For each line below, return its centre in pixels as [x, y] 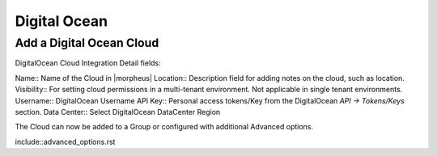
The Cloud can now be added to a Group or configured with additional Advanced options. [164, 127]
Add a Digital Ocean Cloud [87, 43]
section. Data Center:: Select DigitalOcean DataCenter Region [118, 112]
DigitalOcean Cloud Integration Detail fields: [88, 63]
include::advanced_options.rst [65, 141]
